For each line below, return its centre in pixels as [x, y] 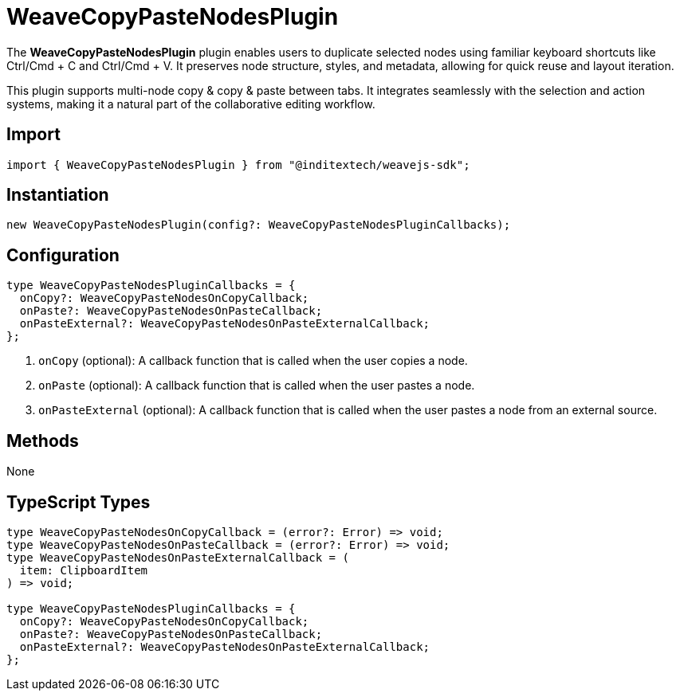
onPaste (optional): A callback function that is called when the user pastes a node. [257, 386]
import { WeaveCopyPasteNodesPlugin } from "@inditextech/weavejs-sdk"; [238, 164]
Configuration [63, 255]
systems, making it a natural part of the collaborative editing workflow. [191, 104]
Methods [43, 441]
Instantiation [58, 195]
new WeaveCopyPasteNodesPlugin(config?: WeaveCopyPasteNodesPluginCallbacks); [259, 225]
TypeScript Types [79, 502]
